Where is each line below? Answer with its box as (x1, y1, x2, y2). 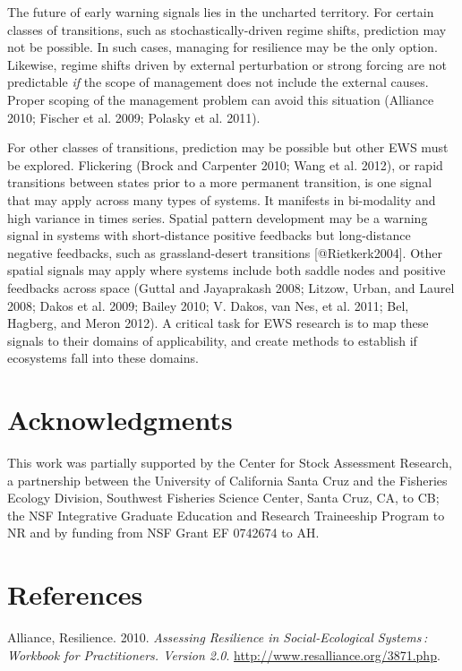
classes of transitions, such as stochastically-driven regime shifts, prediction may (7, 20, 447, 39)
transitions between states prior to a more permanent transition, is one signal (7, 173, 432, 192)
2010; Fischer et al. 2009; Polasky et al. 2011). (7, 108, 261, 126)
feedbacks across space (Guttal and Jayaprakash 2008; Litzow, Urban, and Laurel (7, 278, 455, 297)
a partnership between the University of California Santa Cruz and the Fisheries (7, 470, 448, 489)
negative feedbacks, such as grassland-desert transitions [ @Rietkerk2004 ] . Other (7, 243, 442, 262)
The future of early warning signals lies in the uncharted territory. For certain (7, 3, 434, 21)
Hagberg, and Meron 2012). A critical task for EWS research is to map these (7, 314, 429, 332)
